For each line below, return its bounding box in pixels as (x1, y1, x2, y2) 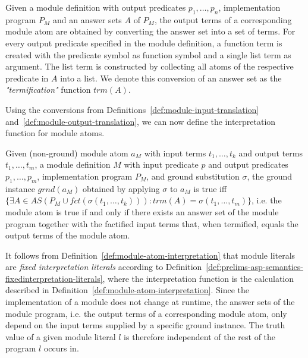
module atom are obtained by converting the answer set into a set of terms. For (5, 25, 296, 37)
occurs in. (43, 342, 79, 354)
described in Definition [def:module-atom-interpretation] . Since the (5, 284, 249, 296)
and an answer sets (53, 13, 122, 26)
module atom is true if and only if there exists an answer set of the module (5, 205, 279, 218)
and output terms (238, 146, 303, 159)
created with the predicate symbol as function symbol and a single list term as (5, 48, 291, 61)
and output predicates (208, 158, 288, 171)
